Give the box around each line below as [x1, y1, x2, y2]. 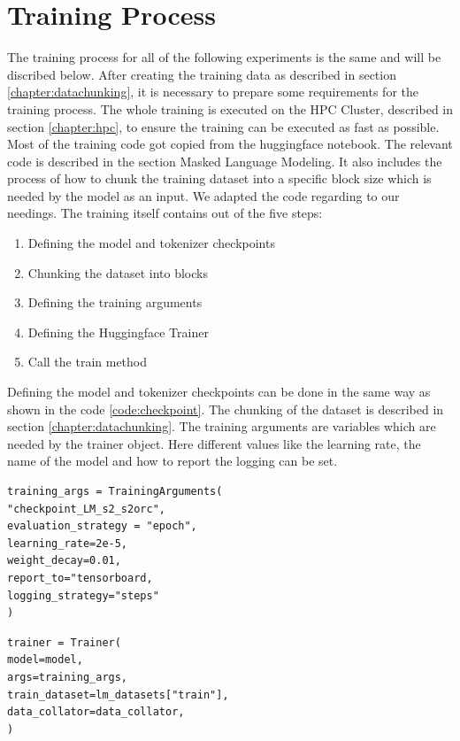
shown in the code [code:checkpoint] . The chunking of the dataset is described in [7, 399, 444, 418]
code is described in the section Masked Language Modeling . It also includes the [7, 151, 442, 170]
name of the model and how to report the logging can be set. [7, 452, 338, 470]
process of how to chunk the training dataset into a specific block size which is [7, 169, 432, 188]
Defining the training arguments [27, 293, 203, 312]
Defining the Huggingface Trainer [27, 322, 209, 341]
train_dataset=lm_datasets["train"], [7, 688, 229, 701]
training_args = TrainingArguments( [7, 485, 223, 498]
